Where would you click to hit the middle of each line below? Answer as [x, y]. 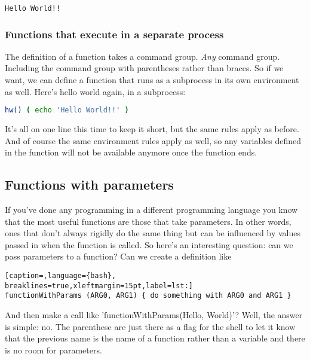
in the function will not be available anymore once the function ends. [131, 152]
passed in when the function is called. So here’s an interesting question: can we [149, 244]
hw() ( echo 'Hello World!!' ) [67, 110]
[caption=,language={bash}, [61, 276]
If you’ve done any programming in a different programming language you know [151, 210]
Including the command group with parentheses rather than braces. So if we [144, 68]
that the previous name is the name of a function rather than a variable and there [155, 338]
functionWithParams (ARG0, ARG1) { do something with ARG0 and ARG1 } [148, 296]
